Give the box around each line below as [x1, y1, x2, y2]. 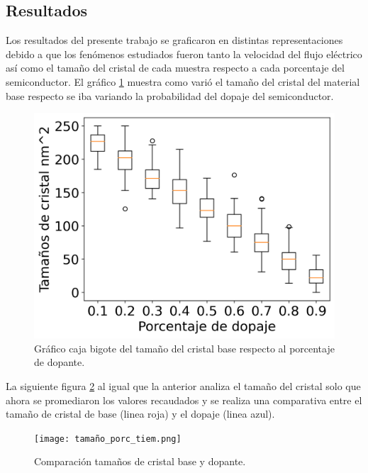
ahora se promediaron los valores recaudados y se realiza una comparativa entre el [6, 392, 362, 407]
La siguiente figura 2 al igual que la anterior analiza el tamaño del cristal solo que [6, 378, 361, 393]
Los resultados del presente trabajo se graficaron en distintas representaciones [6, 33, 343, 48]
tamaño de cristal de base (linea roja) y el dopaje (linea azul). [6, 406, 275, 421]
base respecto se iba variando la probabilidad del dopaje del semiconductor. [6, 88, 334, 103]
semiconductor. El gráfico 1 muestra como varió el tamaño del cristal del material [6, 74, 360, 89]
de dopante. [34, 355, 85, 369]
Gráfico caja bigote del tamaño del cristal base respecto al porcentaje [34, 340, 335, 355]
